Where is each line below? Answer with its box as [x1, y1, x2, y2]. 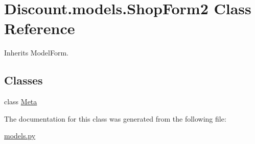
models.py [4, 130, 36, 141]
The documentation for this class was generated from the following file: [4, 113, 226, 124]
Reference [4, 18, 75, 39]
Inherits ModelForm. [4, 47, 68, 58]
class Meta [4, 96, 37, 107]
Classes [4, 72, 43, 88]
